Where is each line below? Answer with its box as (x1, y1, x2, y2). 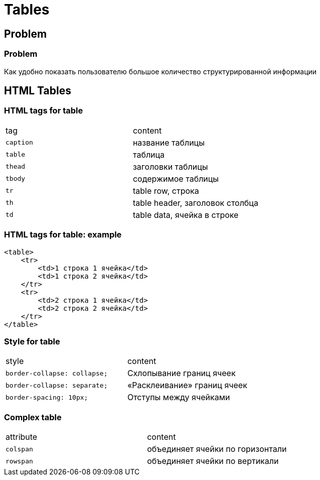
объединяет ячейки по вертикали (147, 456, 279, 466)
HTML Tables (4, 84, 71, 97)
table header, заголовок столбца (132, 197, 258, 208)
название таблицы (132, 137, 205, 148)
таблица (132, 149, 165, 160)
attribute (6, 432, 38, 442)
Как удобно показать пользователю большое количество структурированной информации (4, 67, 317, 76)
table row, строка (132, 185, 199, 196)
